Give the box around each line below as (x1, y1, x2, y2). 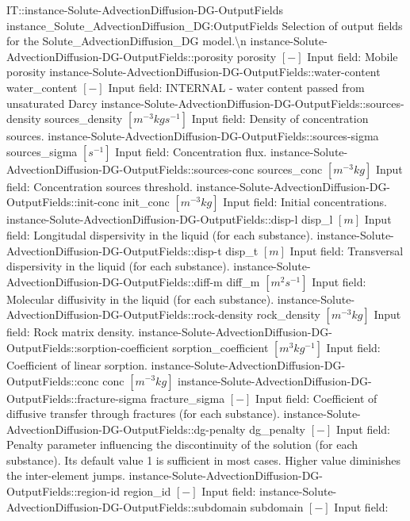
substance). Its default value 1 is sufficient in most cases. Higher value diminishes (6, 451, 400, 468)
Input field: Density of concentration (191, 110, 369, 127)
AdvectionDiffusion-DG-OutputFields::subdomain (6, 498, 247, 515)
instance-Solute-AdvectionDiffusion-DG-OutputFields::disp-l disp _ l (6, 211, 333, 228)
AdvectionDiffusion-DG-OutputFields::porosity (6, 48, 234, 64)
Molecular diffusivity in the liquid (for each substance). (6, 290, 274, 307)
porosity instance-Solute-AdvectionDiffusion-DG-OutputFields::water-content (6, 63, 381, 80)
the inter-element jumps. (6, 467, 125, 484)
